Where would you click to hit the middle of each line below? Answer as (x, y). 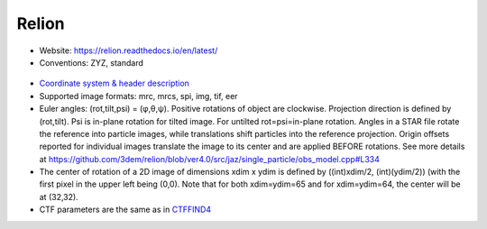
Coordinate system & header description (114, 83)
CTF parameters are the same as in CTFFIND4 (125, 210)
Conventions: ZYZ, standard (92, 62)
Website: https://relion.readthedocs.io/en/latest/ (129, 50)
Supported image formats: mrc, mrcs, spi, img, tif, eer (138, 96)
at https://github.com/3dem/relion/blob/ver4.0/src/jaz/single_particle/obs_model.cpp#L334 (210, 159)
